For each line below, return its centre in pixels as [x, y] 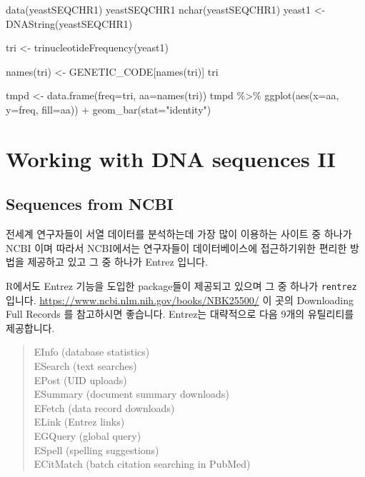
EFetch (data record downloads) [104, 407]
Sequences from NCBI [90, 204]
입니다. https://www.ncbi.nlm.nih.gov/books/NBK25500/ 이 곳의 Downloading [180, 300]
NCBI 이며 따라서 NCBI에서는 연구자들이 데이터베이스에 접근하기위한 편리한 [176, 247]
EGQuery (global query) [87, 435]
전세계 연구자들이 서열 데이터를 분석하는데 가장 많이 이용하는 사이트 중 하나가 [179, 234]
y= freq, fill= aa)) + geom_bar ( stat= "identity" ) [109, 109]
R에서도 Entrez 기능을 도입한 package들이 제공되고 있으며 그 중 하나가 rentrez [181, 285]
